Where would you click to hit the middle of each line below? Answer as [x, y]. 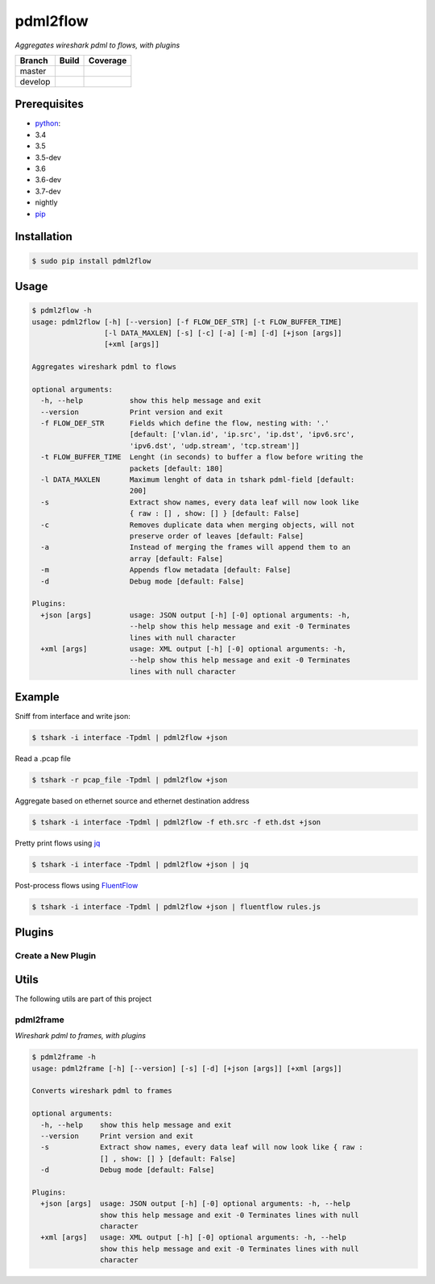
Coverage [108, 60]
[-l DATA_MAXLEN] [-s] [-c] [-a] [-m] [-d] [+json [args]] [223, 333]
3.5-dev [48, 157]
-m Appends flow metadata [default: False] [166, 570]
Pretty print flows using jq [58, 843]
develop [35, 81]
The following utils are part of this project [83, 999]
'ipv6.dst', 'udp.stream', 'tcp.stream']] [214, 446]
